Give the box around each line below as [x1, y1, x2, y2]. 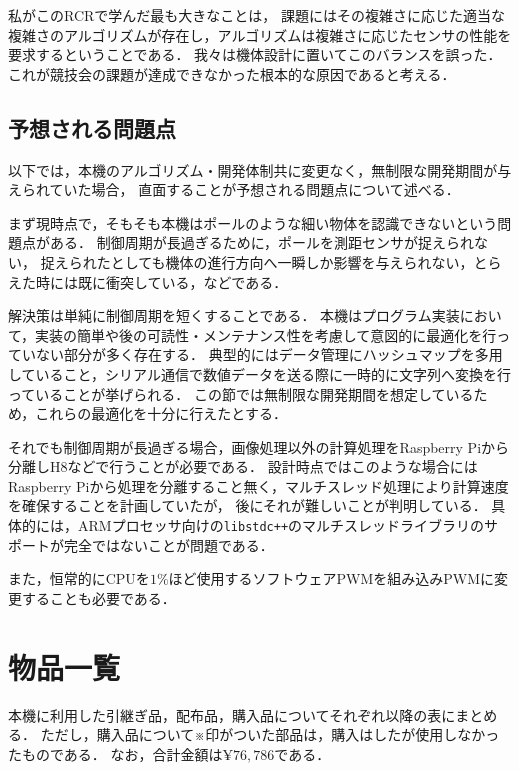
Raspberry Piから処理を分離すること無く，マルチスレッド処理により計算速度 [8, 475, 509, 496]
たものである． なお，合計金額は [8, 743, 223, 764]
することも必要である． [21, 587, 176, 608]
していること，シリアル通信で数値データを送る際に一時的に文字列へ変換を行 [8, 363, 511, 384]
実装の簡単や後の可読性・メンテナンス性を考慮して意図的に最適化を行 [35, 324, 497, 345]
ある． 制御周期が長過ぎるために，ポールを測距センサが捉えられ [49, 232, 474, 253]
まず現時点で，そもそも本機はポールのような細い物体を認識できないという [8, 212, 498, 233]
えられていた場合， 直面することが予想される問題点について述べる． [8, 179, 460, 200]
